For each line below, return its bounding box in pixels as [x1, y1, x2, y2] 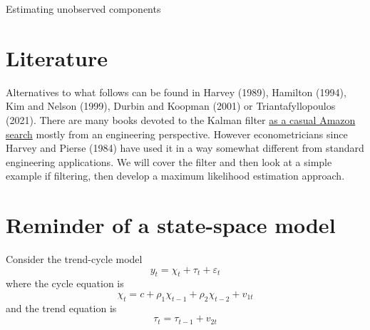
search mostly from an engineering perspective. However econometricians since [6, 126, 348, 141]
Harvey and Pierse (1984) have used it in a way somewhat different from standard [6, 140, 364, 155]
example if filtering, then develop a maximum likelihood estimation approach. [6, 168, 345, 183]
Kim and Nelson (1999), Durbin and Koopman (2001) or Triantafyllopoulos [6, 98, 336, 113]
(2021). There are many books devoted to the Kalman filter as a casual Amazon [6, 112, 356, 127]
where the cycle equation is [6, 276, 124, 291]
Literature [6, 43, 108, 72]
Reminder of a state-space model [6, 210, 336, 239]
